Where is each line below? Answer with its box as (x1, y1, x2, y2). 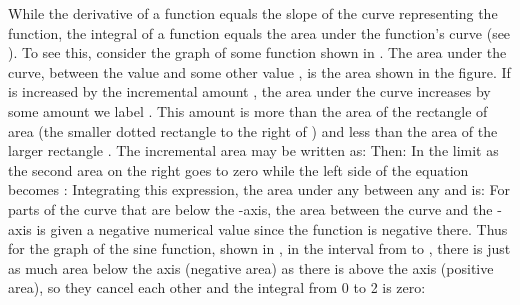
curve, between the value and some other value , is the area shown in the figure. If (8, 61, 511, 82)
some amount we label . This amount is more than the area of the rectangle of (8, 100, 488, 121)
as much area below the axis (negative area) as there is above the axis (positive (8, 257, 494, 278)
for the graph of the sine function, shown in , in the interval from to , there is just (8, 238, 511, 259)
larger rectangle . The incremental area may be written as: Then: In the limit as (8, 140, 499, 161)
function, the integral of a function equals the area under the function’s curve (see (8, 22, 511, 43)
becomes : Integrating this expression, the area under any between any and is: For (8, 179, 511, 200)
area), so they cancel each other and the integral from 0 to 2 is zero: (8, 277, 426, 298)
